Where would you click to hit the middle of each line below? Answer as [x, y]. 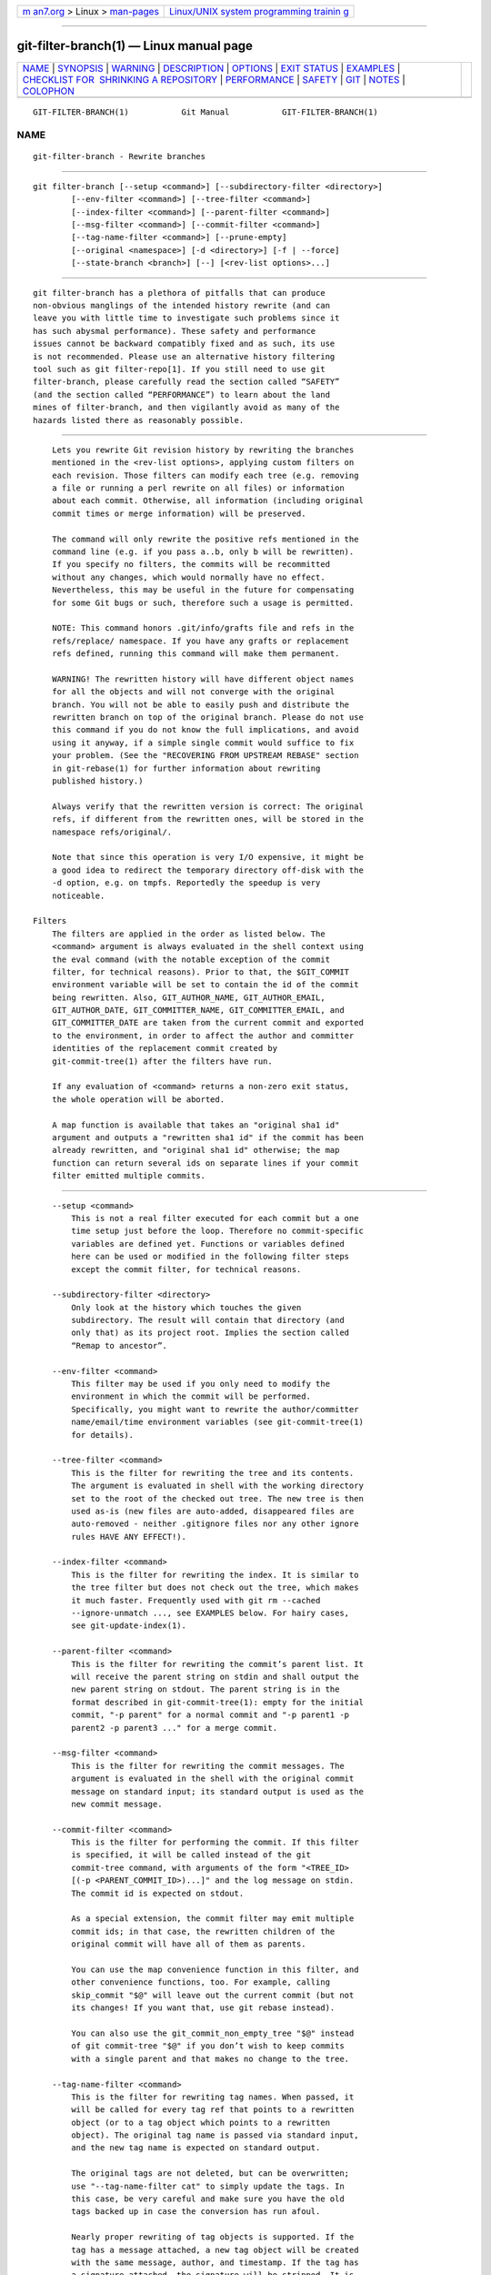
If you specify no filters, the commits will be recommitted [191, 565]
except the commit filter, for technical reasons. [186, 1269]
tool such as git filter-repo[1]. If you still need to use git [180, 369]
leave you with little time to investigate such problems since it [186, 318]
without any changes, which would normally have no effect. [189, 577]
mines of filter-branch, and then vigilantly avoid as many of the [186, 408]
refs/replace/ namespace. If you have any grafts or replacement [200, 641]
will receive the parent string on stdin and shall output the [215, 1677]
